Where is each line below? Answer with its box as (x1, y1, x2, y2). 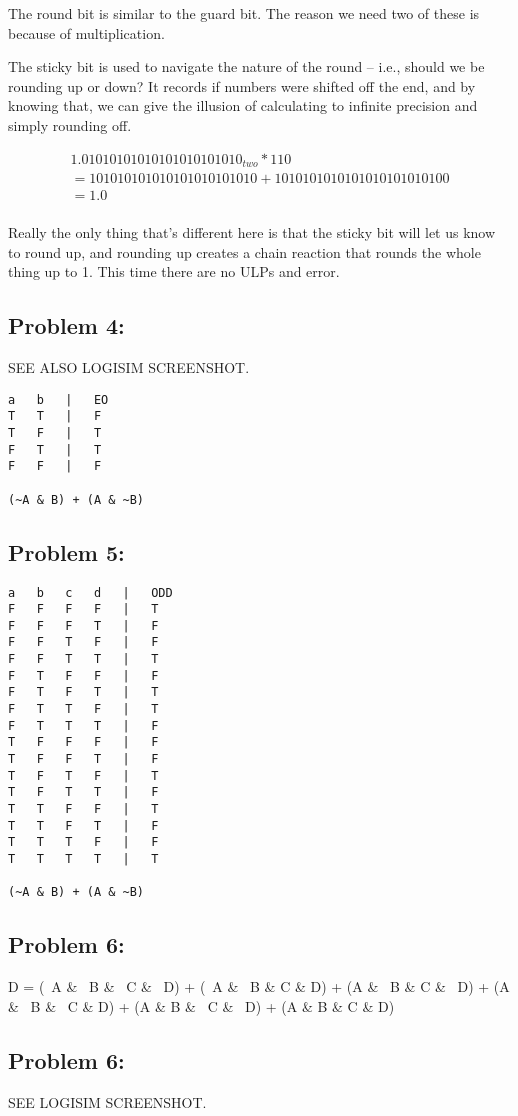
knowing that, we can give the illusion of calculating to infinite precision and (8, 95, 478, 116)
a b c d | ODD (8, 585, 173, 600)
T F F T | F (8, 752, 159, 767)
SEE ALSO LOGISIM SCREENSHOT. (8, 357, 250, 378)
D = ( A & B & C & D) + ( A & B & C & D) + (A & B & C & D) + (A (8, 976, 510, 997)
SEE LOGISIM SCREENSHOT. (8, 1091, 207, 1112)
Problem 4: (8, 310, 125, 341)
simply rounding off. (8, 114, 132, 135)
